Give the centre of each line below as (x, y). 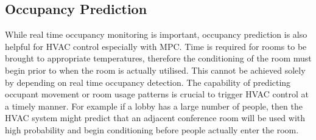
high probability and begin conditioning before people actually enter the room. (152, 129)
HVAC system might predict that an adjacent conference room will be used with (155, 118)
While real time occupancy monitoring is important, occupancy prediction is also (156, 34)
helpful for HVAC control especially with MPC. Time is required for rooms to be (156, 46)
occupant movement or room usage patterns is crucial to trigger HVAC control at (157, 94)
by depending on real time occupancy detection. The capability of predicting (148, 82)
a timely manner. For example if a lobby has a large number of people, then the (154, 106)
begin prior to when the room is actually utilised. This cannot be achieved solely (155, 70)
